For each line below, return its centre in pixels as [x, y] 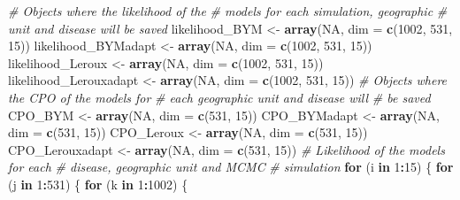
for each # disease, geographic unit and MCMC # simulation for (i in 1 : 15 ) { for [231, 167]
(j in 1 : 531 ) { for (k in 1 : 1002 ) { [98, 184]
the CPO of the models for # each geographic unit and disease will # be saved [219, 97]
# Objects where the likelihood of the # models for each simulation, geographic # [228, 11]
